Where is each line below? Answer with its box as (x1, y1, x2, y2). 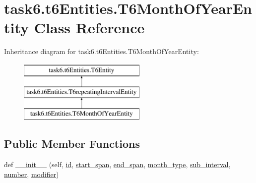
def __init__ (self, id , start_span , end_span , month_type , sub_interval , (4, 159, 231, 170)
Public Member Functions (4, 136, 140, 151)
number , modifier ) (4, 169, 59, 179)
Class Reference (34, 17, 145, 38)
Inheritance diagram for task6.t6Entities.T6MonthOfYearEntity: (4, 46, 199, 57)
